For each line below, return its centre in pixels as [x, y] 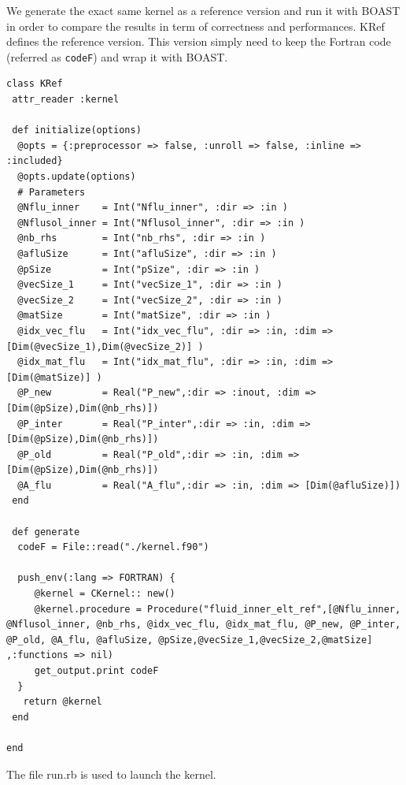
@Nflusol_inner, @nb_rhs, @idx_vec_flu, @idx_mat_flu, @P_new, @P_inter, [204, 625]
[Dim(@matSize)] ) [54, 377]
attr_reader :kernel [66, 100]
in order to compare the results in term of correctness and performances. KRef [196, 26]
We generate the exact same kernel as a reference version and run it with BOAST [203, 10]
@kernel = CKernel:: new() [105, 594]
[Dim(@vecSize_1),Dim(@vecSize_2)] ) [105, 346]
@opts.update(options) [77, 177]
